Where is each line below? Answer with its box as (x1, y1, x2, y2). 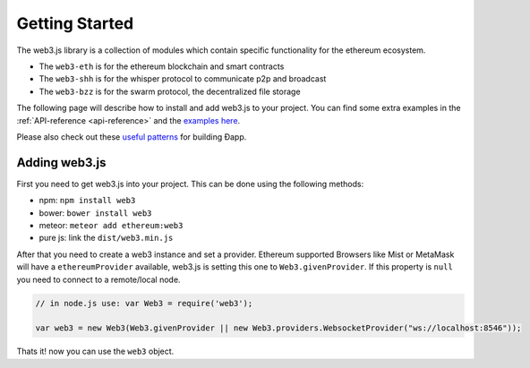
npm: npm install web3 (38, 195, 136, 206)
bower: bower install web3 (38, 207, 152, 218)
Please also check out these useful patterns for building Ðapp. (16, 131, 247, 142)
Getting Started (16, 13, 134, 33)
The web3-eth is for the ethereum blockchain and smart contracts (38, 61, 285, 72)
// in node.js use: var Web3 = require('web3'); (35, 298, 253, 308)
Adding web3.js (16, 155, 107, 170)
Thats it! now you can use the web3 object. (16, 346, 175, 357)
